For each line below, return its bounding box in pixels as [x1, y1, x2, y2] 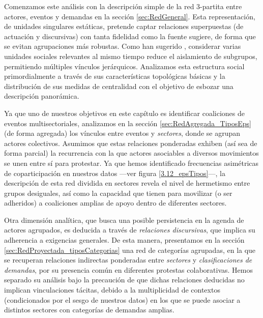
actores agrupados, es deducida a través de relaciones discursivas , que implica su [4, 224, 255, 235]
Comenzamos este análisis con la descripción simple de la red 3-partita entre [4, 1, 242, 11]
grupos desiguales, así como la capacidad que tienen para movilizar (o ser [4, 187, 232, 198]
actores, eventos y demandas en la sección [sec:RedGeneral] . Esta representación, [4, 11, 255, 21]
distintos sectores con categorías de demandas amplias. [4, 304, 174, 315]
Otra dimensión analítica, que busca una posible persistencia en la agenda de [4, 214, 244, 225]
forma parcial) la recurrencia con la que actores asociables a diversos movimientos [4, 148, 259, 158]
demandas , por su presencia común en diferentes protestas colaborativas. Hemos [4, 264, 253, 275]
